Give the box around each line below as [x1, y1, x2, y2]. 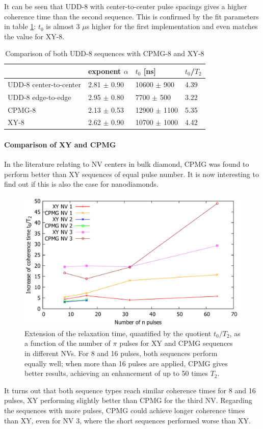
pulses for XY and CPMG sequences [119, 338, 233, 348]
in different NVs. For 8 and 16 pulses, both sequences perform [24, 348, 218, 359]
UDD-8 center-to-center [8, 79, 81, 89]
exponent [88, 65, 121, 76]
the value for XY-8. [4, 31, 65, 41]
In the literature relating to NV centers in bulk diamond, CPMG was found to [4, 159, 249, 169]
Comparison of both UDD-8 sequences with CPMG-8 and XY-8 [5, 48, 204, 59]
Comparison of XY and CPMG [4, 139, 116, 150]
